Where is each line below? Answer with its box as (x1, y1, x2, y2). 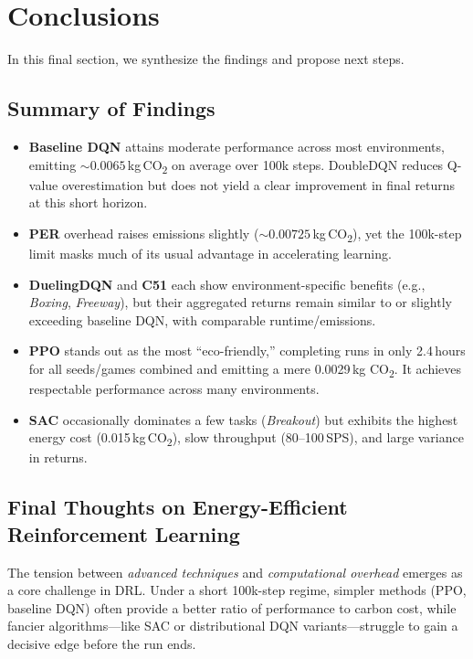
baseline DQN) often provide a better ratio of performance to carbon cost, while (7, 598, 457, 617)
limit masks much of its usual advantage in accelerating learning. (28, 243, 392, 262)
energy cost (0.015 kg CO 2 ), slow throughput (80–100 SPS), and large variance (28, 428, 464, 450)
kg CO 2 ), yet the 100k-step (312, 223, 462, 245)
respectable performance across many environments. (28, 379, 320, 399)
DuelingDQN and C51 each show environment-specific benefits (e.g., (28, 274, 426, 293)
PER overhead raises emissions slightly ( (28, 223, 259, 242)
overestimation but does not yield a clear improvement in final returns (61, 175, 456, 194)
